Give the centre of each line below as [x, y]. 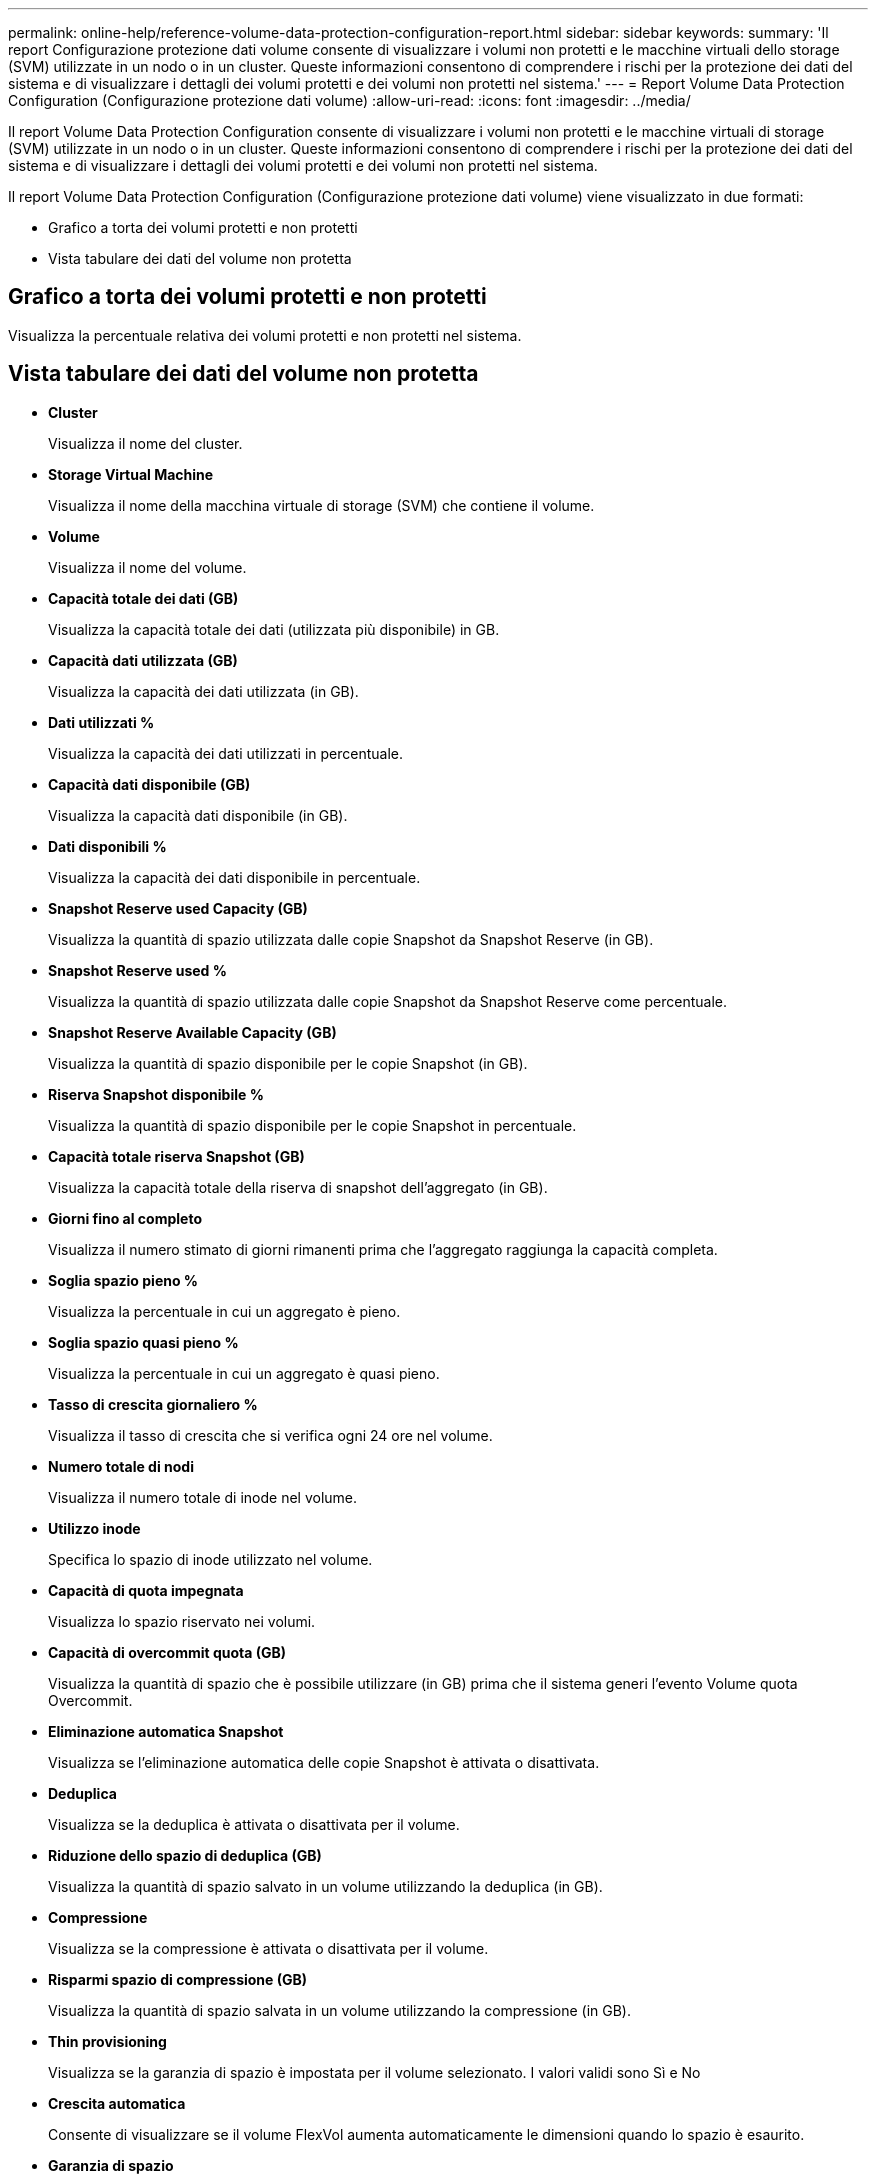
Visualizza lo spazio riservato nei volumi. [182, 1621]
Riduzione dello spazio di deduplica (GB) [185, 1855]
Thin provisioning [107, 2041]
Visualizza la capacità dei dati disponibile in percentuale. [234, 877]
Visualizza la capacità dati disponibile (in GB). [198, 815]
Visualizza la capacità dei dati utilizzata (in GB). [203, 691]
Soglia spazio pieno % [123, 1280]
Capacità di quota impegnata [146, 1590]
